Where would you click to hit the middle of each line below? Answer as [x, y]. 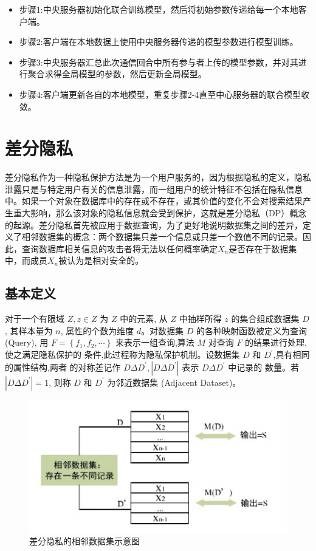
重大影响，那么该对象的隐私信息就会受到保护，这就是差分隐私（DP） [151, 213]
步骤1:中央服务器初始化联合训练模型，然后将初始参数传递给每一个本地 [159, 9]
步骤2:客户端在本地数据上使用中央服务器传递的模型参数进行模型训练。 [159, 42]
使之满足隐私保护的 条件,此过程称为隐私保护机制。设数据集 [122, 354]
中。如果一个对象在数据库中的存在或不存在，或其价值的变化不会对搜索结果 [154, 201]
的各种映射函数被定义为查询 [252, 330]
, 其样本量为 [29, 330]
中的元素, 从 [144, 319]
